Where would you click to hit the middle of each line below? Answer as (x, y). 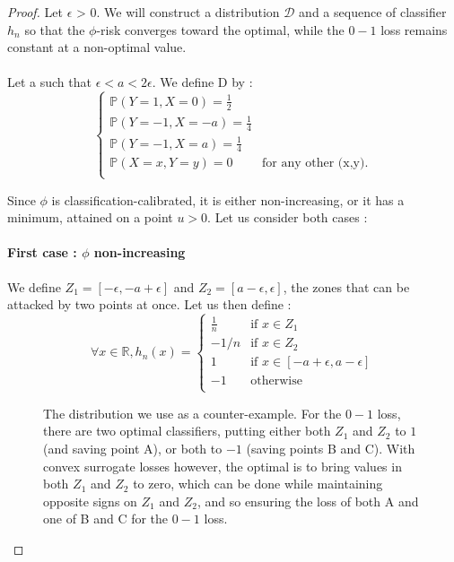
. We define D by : (202, 82)
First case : (42, 252)
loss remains (414, 29)
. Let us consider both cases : (288, 217)
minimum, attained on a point (90, 217)
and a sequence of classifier (373, 12)
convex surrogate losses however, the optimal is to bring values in (223, 466)
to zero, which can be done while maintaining (258, 484)
